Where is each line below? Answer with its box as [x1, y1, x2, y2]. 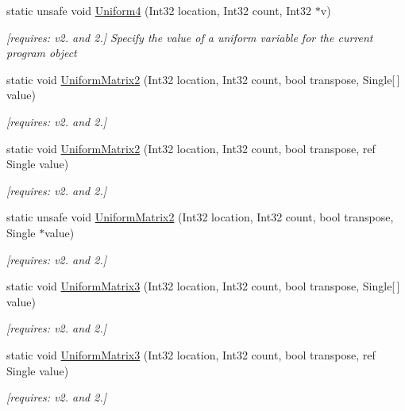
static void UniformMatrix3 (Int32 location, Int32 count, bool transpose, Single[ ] [6, 278, 400, 294]
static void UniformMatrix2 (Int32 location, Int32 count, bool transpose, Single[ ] [6, 71, 400, 87]
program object [6, 44, 77, 61]
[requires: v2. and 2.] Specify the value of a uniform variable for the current [6, 29, 373, 45]
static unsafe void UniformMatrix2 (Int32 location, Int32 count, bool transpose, [6, 209, 394, 225]
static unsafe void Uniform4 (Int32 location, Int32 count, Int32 [6, 2, 312, 18]
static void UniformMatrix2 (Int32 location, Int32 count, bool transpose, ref [6, 140, 376, 156]
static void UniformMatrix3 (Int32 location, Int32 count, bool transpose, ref [6, 346, 376, 363]
